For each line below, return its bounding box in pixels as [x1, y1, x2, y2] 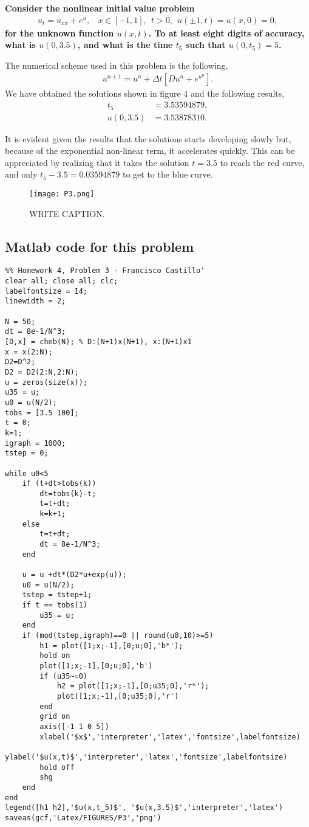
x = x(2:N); [5, 347, 53, 356]
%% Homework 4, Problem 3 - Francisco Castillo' [5, 266, 205, 275]
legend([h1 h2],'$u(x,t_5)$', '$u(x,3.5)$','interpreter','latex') [5, 803, 284, 812]
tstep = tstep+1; [22, 590, 92, 600]
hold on [39, 651, 70, 660]
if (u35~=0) [39, 671, 88, 680]
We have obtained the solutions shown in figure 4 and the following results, [5, 87, 285, 100]
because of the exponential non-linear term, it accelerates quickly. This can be [5, 144, 295, 157]
